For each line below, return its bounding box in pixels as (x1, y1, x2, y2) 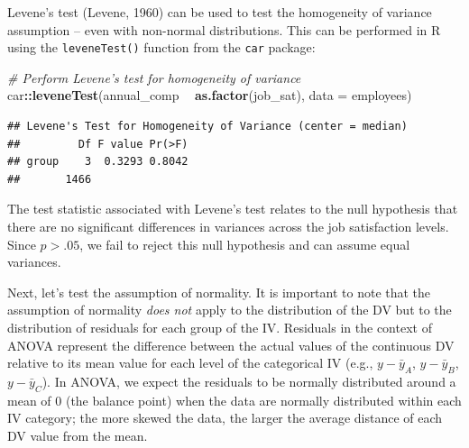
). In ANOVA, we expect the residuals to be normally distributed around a (41, 371, 456, 390)
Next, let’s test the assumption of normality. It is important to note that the (7, 282, 431, 301)
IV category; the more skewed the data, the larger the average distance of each (7, 408, 443, 427)
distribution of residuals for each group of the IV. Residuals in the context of (7, 317, 432, 336)
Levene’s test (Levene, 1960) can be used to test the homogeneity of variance (7, 3, 432, 21)
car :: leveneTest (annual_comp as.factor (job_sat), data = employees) (7, 86, 412, 105)
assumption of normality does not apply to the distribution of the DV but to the (7, 300, 452, 319)
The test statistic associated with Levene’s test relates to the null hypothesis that (7, 199, 458, 218)
